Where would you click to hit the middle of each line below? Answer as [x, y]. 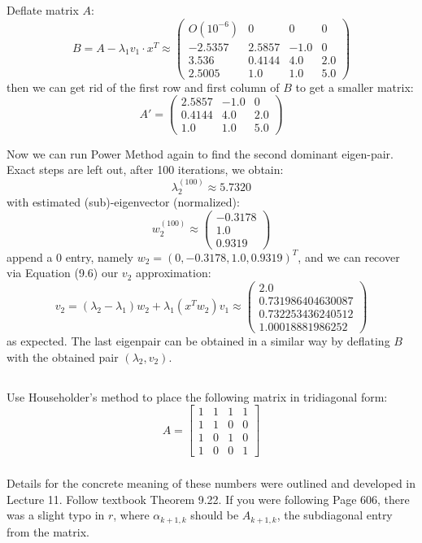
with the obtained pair [63, 356]
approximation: [173, 273]
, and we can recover [349, 256]
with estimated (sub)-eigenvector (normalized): [123, 201]
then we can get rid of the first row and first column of [143, 87]
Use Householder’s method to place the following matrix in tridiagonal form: [197, 396]
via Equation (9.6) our [63, 273]
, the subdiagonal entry [335, 515]
